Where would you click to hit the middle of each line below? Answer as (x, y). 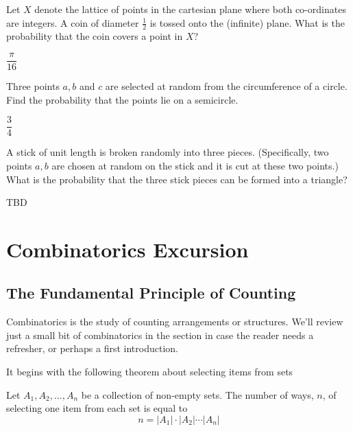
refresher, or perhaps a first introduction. (92, 348)
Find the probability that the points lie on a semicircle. (122, 99)
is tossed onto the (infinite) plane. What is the (247, 22)
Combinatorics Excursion (127, 249)
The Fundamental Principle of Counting (151, 293)
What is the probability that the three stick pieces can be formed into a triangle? (177, 179)
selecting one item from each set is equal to (97, 408)
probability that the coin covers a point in (95, 36)
